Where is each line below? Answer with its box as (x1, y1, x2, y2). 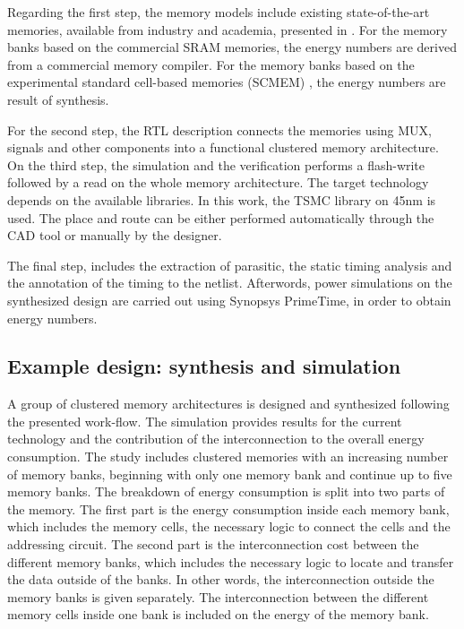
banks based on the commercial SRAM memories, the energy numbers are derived (7, 38, 457, 56)
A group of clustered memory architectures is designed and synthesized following (7, 394, 450, 413)
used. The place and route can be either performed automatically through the (7, 208, 434, 227)
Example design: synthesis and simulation (7, 352, 401, 380)
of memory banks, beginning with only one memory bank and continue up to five (7, 464, 452, 483)
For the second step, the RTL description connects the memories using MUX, (7, 120, 433, 139)
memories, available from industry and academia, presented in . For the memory (7, 20, 448, 39)
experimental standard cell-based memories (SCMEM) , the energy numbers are (7, 73, 446, 91)
